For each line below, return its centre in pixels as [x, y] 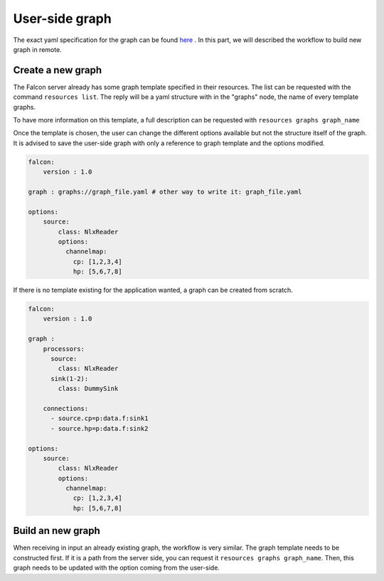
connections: [66, 408]
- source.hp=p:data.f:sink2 [100, 428]
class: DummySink [88, 389]
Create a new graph [58, 70]
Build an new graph [57, 531]
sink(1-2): [70, 378]
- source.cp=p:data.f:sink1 [100, 419]
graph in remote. [37, 49]
